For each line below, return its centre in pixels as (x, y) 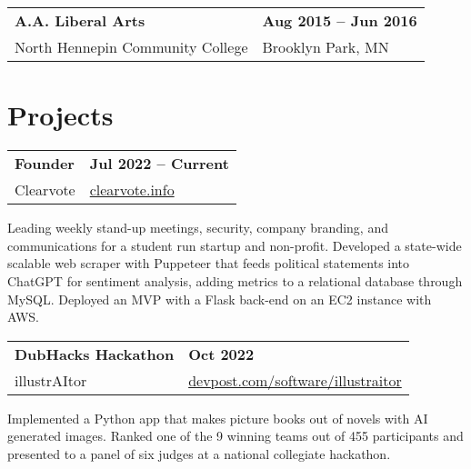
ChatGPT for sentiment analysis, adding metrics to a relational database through (235, 280)
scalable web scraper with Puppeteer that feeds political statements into (209, 263)
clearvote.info (132, 190)
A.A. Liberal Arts (80, 20)
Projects (60, 115)
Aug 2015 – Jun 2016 (340, 20)
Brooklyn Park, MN (326, 47)
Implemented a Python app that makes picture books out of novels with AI (218, 418)
